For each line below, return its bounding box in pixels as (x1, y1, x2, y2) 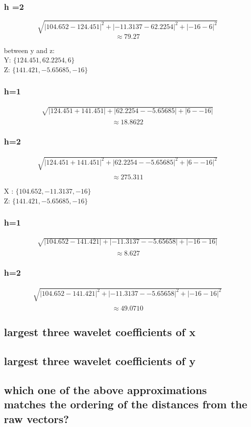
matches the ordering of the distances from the (4, 397, 248, 412)
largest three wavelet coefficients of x (4, 324, 196, 340)
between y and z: (4, 45, 55, 55)
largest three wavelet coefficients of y (4, 353, 196, 369)
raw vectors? (4, 411, 69, 426)
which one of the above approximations (4, 382, 207, 397)
